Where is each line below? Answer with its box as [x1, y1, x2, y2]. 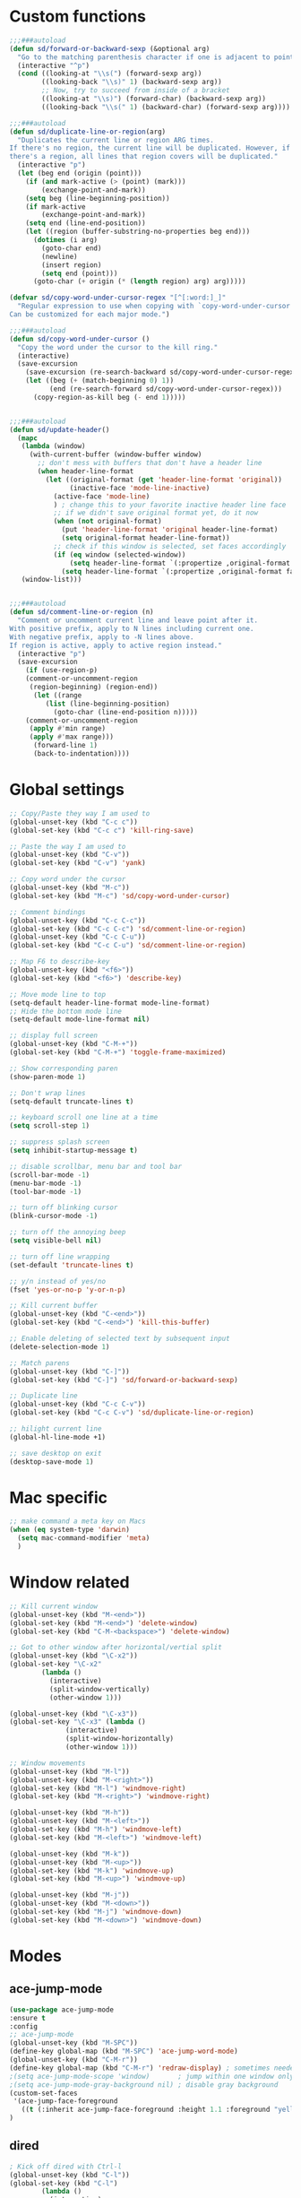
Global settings [9, 780, 125, 800]
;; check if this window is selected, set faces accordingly [53, 541, 287, 550]
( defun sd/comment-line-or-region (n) [9, 608, 154, 617]
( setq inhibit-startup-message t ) [9, 1146, 139, 1155]
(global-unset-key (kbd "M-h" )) [9, 1808, 130, 1817]
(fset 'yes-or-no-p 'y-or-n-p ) [9, 1285, 126, 1294]
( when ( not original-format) [53, 517, 163, 526]
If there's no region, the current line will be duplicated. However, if [9, 143, 291, 153]
